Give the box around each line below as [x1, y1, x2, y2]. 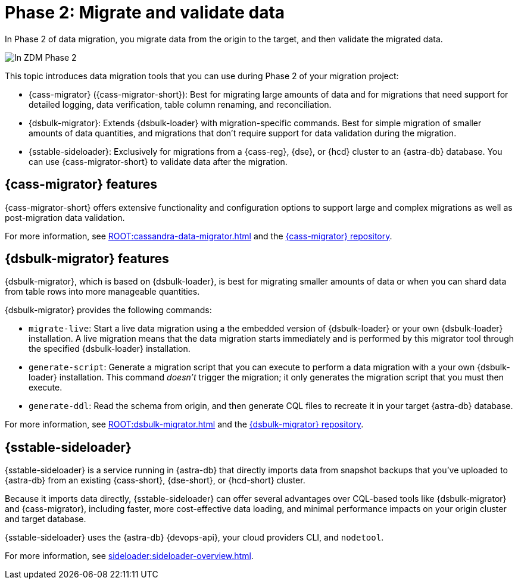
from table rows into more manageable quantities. [5, 286, 200, 297]
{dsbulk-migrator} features [5, 251, 169, 267]
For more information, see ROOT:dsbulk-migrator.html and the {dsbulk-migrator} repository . [5, 419, 364, 430]
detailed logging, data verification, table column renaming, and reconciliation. [29, 99, 332, 110]
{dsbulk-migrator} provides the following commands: [5, 305, 212, 316]
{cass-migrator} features [5, 177, 158, 192]
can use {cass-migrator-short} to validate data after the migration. [29, 156, 288, 167]
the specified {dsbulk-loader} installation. [29, 343, 191, 354]
